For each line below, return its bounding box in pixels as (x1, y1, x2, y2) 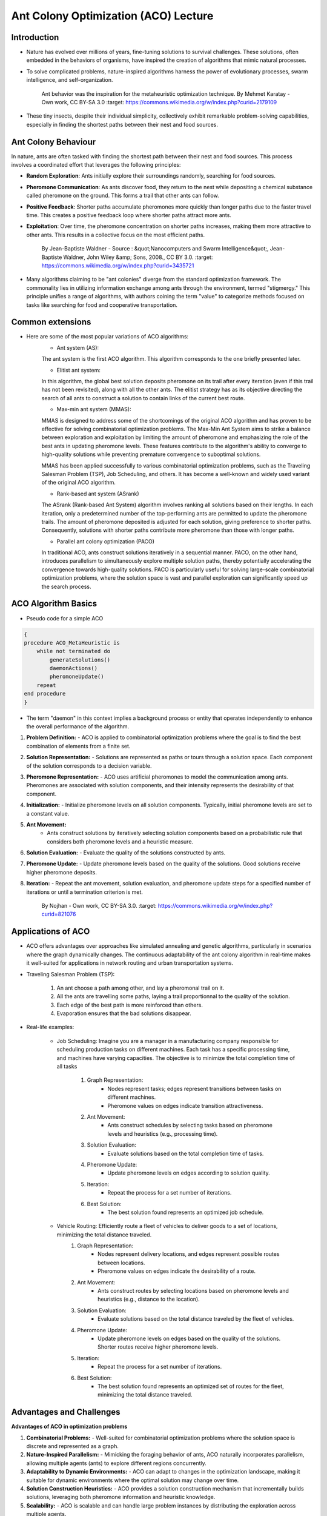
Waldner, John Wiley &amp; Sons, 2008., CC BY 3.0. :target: (63, 253, 213, 261)
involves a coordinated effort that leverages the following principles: (11, 161, 181, 169)
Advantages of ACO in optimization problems (11, 1423, 128, 1430)
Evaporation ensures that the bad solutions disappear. (56, 1010, 192, 1017)
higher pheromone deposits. (26, 868, 97, 876)
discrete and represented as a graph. (26, 1443, 119, 1449)
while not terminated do (36, 648, 111, 655)
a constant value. (26, 810, 70, 817)
